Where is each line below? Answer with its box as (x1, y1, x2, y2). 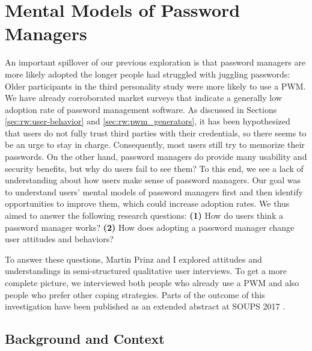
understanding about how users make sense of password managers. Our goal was (5, 174, 301, 186)
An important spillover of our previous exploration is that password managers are (5, 56, 306, 69)
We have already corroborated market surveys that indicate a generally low (5, 91, 282, 104)
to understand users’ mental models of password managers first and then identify (5, 185, 303, 198)
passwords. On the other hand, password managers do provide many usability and (5, 150, 307, 163)
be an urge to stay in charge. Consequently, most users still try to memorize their (5, 138, 305, 151)
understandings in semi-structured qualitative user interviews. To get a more (5, 264, 287, 277)
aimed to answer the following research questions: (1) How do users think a (5, 209, 283, 222)
